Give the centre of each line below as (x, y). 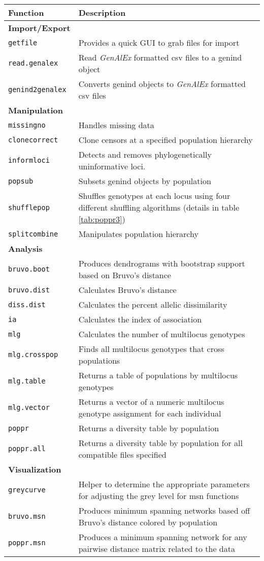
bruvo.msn (27, 516)
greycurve (27, 490)
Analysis (25, 248)
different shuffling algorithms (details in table (159, 207)
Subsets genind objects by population (145, 181)
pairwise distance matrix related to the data (157, 549)
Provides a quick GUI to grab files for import (159, 42)
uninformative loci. (112, 166)
